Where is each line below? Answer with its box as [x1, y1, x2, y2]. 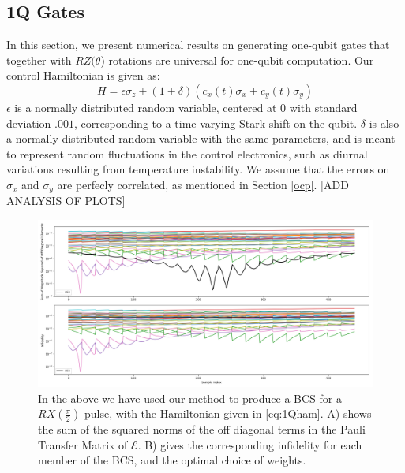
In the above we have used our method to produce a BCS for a [38, 389, 342, 406]
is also [369, 114, 399, 131]
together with [6, 51, 72, 68]
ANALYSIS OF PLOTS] [6, 192, 126, 209]
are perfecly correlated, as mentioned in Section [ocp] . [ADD [57, 176, 349, 192]
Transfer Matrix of [38, 436, 128, 453]
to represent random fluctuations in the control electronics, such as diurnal [6, 145, 368, 162]
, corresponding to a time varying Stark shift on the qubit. [73, 114, 358, 131]
